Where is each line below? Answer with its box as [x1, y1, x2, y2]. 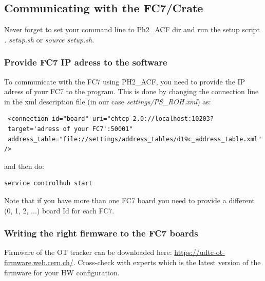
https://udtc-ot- [174, 247, 225, 257]
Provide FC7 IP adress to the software [4, 56, 167, 69]
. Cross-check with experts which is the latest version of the [73, 256, 261, 267]
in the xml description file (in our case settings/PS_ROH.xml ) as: [4, 96, 211, 106]
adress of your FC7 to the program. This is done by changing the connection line [4, 86, 259, 97]
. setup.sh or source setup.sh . [4, 34, 94, 45]
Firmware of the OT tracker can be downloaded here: [4, 247, 172, 257]
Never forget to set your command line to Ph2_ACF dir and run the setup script [4, 24, 260, 35]
